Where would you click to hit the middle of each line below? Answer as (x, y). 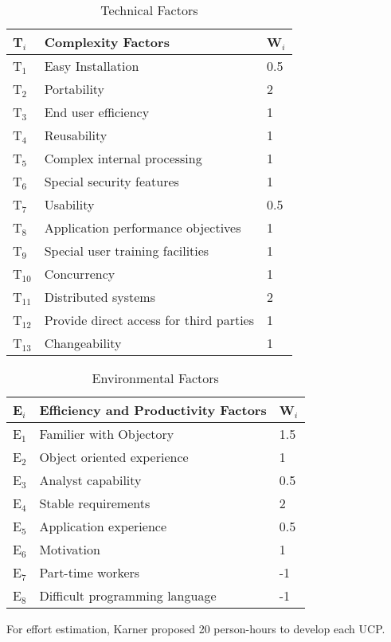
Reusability (76, 135)
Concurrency (80, 274)
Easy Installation (92, 66)
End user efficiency (97, 112)
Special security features (111, 181)
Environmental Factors (155, 378)
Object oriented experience (114, 457)
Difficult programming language (128, 595)
